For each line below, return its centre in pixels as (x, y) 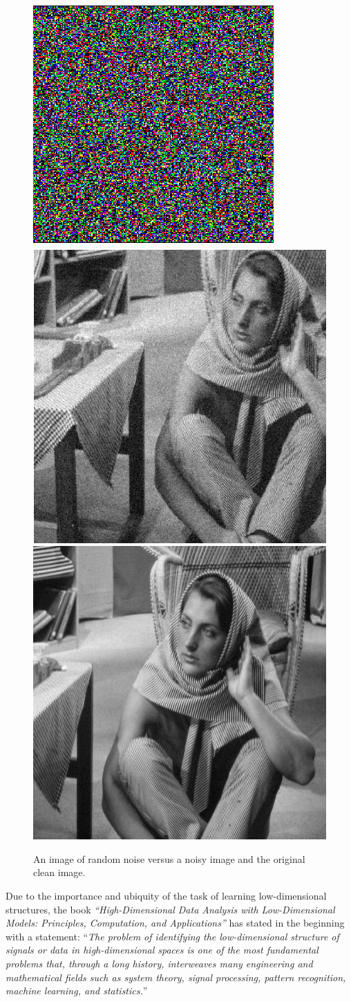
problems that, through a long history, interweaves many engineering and (159, 963)
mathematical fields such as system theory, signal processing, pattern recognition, (176, 977)
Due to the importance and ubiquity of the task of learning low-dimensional (166, 895)
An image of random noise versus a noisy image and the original (169, 858)
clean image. (59, 872)
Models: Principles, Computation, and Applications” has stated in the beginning (175, 923)
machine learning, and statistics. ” (77, 991)
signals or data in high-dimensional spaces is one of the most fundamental (162, 950)
